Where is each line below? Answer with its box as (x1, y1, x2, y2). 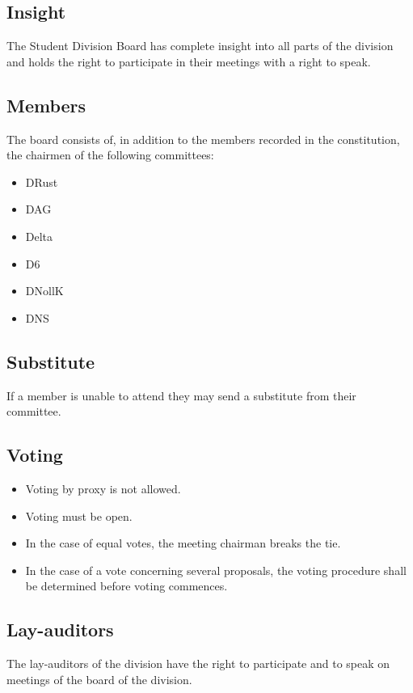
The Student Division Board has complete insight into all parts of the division (6, 37, 394, 54)
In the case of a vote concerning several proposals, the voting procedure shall (25, 561, 407, 578)
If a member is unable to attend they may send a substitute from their (6, 387, 356, 404)
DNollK (25, 282, 64, 299)
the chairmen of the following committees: (6, 146, 214, 163)
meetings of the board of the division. (6, 670, 192, 687)
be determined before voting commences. (25, 577, 228, 594)
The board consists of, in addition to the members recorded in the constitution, (6, 130, 400, 147)
